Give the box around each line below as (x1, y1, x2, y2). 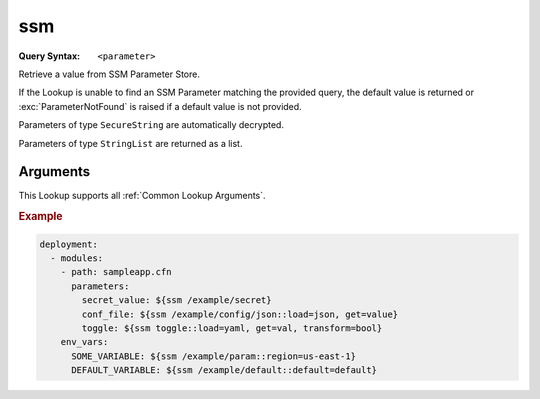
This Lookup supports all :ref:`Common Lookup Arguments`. (18, 190, 266, 202)
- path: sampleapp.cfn (60, 266, 172, 278)
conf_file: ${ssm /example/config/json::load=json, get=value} (81, 308, 399, 320)
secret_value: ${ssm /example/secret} (81, 295, 272, 306)
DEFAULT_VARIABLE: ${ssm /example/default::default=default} (71, 365, 378, 376)
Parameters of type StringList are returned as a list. (18, 137, 243, 149)
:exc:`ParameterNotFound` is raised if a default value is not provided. (18, 100, 302, 112)
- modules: (50, 253, 104, 264)
